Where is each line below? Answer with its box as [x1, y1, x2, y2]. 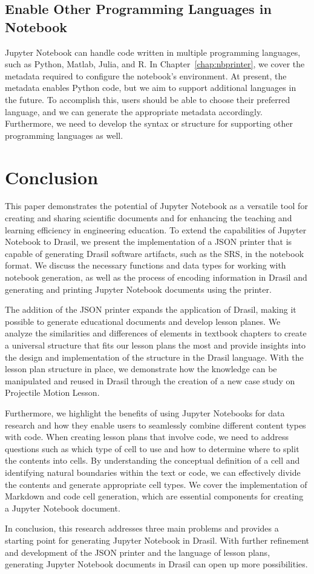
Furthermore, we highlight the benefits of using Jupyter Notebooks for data [5, 406, 285, 419]
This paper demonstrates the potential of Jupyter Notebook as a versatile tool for [5, 199, 308, 212]
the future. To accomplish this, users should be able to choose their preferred [5, 93, 290, 105]
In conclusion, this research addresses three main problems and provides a [5, 522, 279, 535]
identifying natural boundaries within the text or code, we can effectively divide [5, 466, 301, 478]
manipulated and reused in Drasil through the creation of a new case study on [5, 374, 295, 387]
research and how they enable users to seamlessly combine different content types [5, 418, 306, 431]
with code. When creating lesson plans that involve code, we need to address [5, 430, 289, 443]
